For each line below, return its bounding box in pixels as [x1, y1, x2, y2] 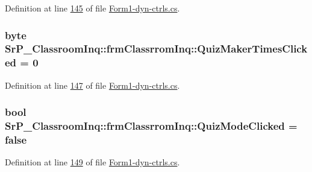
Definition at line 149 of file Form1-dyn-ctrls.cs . [5, 156, 180, 168]
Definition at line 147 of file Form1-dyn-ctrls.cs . [5, 78, 180, 91]
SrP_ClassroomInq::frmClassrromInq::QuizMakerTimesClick [5, 41, 308, 56]
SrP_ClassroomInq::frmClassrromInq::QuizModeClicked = [5, 118, 298, 133]
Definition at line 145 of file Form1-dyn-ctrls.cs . [5, 2, 180, 14]
